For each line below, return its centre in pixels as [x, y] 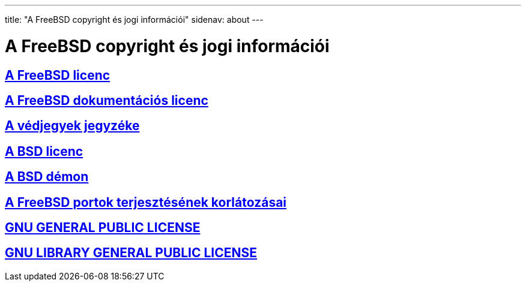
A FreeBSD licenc [58, 75]
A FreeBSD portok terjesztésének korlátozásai [146, 202]
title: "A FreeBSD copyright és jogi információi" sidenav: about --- [134, 19]
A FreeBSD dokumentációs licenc [107, 100]
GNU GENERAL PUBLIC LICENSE [103, 228]
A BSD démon [47, 177]
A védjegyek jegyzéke [72, 126]
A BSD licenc [44, 151]
